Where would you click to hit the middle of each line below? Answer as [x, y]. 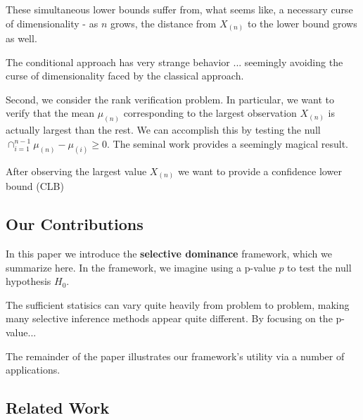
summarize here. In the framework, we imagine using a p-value [141, 267]
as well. [21, 38]
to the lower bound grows [302, 23]
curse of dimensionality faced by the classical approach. [125, 76]
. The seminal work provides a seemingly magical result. [227, 143]
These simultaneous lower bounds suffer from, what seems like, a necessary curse [179, 9]
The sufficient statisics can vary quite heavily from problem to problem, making [178, 304]
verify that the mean [50, 113]
